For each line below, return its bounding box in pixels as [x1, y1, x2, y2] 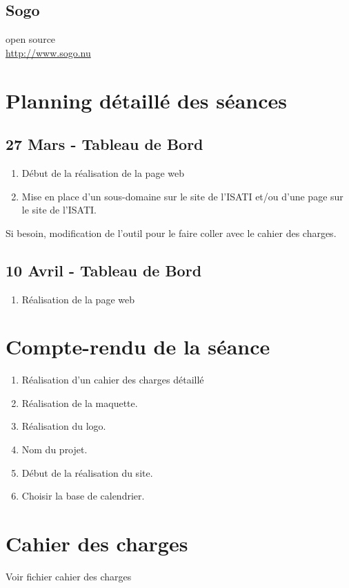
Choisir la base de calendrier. [21, 489, 145, 503]
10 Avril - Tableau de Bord [6, 259, 202, 281]
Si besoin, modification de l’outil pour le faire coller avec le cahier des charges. [6, 225, 337, 240]
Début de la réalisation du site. [21, 465, 153, 480]
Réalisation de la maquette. [21, 395, 138, 410]
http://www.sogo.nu [6, 45, 91, 59]
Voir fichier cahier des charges [6, 569, 132, 583]
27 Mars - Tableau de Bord [6, 133, 203, 155]
